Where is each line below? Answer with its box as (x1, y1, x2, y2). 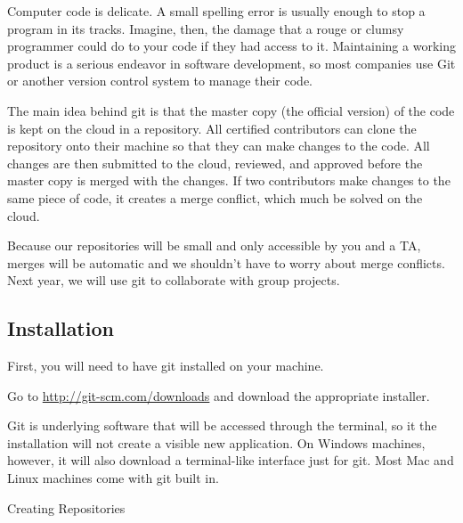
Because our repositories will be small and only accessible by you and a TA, (7, 236, 421, 255)
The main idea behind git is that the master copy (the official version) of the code (7, 101, 455, 119)
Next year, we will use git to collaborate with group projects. (7, 271, 340, 290)
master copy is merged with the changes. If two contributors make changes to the (7, 171, 451, 190)
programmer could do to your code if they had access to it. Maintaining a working (7, 37, 456, 55)
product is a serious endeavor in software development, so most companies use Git (7, 53, 456, 72)
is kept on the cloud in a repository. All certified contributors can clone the (7, 118, 417, 137)
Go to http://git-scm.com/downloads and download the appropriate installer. (7, 386, 430, 405)
